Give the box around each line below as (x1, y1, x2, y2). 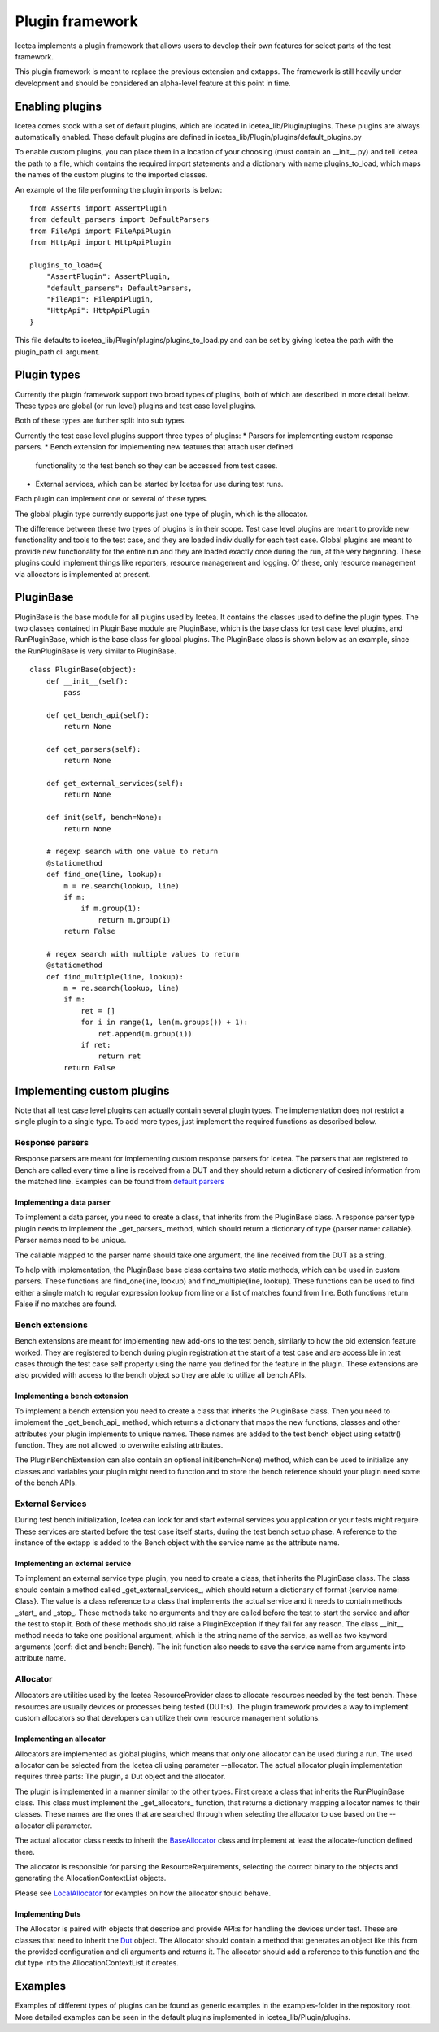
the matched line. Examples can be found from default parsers (15, 1177, 225, 1186)
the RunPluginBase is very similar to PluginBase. (15, 646, 176, 656)
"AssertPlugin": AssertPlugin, (46, 272, 172, 281)
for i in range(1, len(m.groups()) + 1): (80, 1018, 248, 1027)
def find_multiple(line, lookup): (46, 972, 185, 981)
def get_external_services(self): (46, 779, 185, 788)
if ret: (80, 1040, 111, 1049)
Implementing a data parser (15, 1197, 111, 1207)
